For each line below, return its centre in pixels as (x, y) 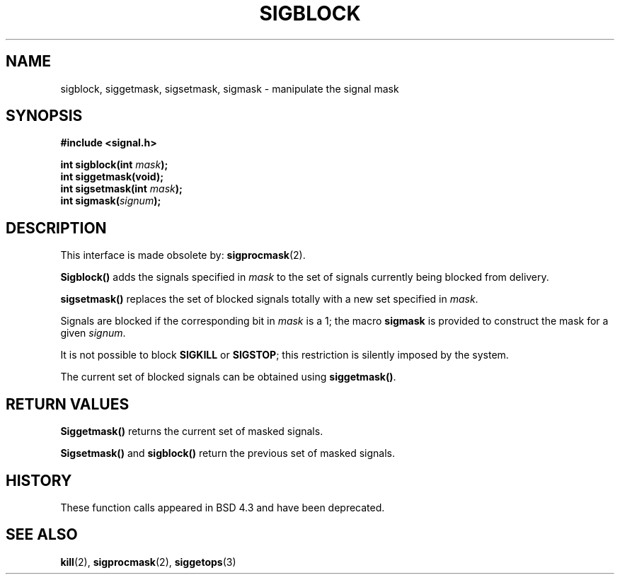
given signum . (93, 333)
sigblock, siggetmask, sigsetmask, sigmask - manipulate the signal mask (230, 88)
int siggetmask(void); (112, 177)
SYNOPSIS (44, 116)
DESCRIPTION (56, 228)
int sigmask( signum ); (111, 201)
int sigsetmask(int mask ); (121, 189)
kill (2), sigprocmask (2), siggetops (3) (148, 562)
